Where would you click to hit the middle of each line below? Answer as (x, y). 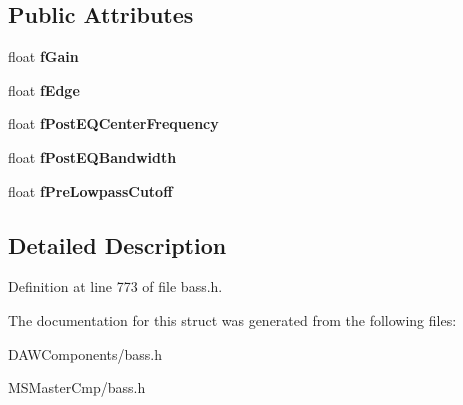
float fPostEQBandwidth (92, 156)
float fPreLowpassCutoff (90, 190)
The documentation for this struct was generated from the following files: (232, 319)
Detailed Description (117, 244)
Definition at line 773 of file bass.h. (115, 286)
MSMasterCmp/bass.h (77, 387)
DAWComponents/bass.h (85, 353)
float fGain (43, 56)
